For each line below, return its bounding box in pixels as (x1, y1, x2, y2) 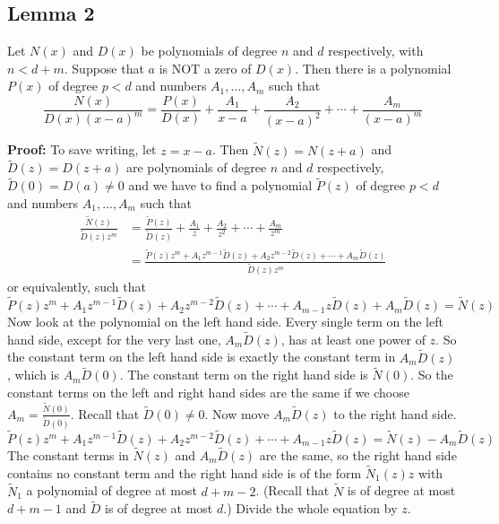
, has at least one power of (280, 329, 426, 348)
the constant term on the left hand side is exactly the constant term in (7, 347, 396, 366)
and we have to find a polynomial (128, 176, 313, 195)
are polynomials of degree (126, 158, 267, 177)
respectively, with (328, 41, 424, 60)
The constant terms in (7, 445, 129, 464)
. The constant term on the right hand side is (119, 365, 368, 384)
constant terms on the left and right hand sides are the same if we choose (7, 383, 409, 402)
